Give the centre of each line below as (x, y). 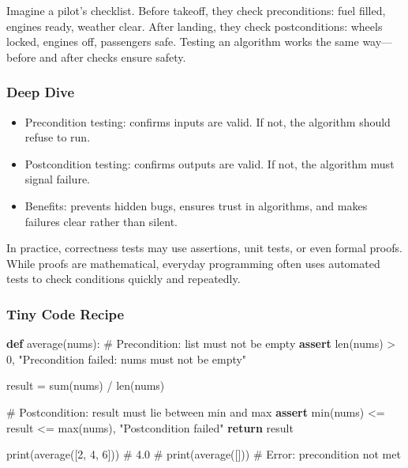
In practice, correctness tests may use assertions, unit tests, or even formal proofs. (204, 248)
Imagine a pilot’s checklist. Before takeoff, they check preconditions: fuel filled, (196, 10)
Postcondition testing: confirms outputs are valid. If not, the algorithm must (210, 163)
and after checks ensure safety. (113, 57)
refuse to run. (58, 137)
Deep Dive (41, 92)
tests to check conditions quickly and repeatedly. (124, 279)
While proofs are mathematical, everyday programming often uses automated (193, 263)
